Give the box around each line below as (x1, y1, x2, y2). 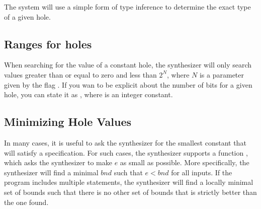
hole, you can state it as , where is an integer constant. (4, 89, 173, 100)
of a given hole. (4, 11, 51, 22)
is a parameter (199, 69, 244, 80)
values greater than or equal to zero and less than (4, 69, 157, 80)
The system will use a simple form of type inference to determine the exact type (4, 2, 251, 12)
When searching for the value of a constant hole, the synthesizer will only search (4, 59, 252, 70)
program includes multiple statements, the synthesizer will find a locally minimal (4, 177, 253, 187)
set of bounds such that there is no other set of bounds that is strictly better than (4, 186, 257, 197)
